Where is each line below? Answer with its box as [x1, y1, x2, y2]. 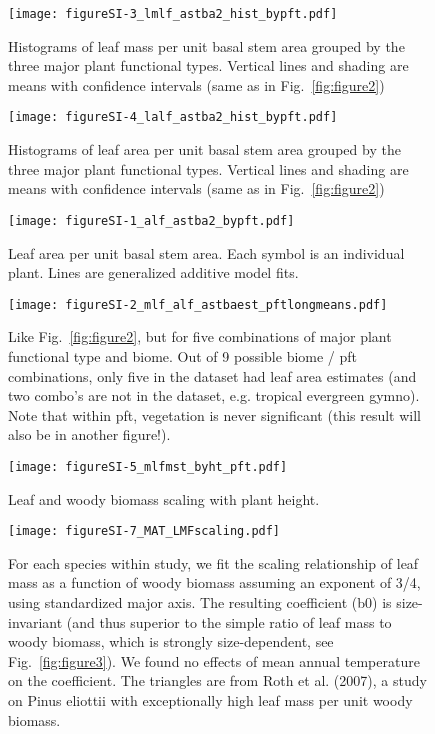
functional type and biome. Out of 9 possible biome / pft [8, 345, 358, 366]
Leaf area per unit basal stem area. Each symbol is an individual [8, 242, 405, 263]
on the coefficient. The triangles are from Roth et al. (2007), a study [8, 670, 427, 691]
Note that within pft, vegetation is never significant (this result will [8, 404, 422, 425]
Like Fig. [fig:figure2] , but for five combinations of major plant [8, 326, 392, 347]
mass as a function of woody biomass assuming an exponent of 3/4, [8, 572, 421, 593]
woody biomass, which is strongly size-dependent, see [8, 631, 334, 652]
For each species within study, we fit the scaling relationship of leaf [8, 552, 419, 573]
